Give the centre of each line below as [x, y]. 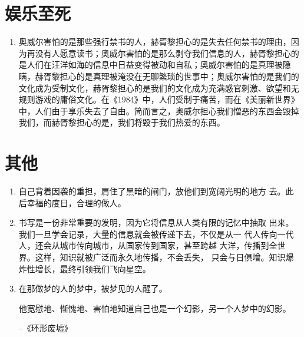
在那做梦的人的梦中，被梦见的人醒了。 [93, 288]
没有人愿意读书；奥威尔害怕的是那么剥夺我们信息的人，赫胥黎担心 [163, 53]
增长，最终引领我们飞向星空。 [93, 268]
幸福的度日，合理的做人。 [76, 202]
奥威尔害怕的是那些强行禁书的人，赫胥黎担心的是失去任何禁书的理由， [155, 42]
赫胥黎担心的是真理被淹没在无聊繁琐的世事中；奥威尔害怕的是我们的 [167, 76]
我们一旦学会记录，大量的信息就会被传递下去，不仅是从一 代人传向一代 [156, 234]
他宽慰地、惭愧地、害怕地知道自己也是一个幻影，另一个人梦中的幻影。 [155, 308]
